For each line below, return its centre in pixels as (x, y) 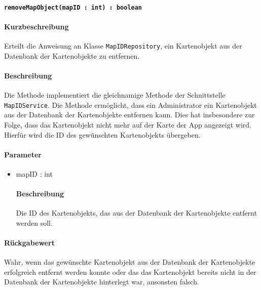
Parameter (23, 154)
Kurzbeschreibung (36, 26)
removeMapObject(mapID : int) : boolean (73, 7)
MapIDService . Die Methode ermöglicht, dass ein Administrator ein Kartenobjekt (130, 105)
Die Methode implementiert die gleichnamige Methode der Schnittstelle (115, 95)
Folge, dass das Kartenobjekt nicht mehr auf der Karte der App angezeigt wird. (128, 124)
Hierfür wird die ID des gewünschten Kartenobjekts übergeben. (102, 134)
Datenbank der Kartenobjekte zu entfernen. (72, 55)
